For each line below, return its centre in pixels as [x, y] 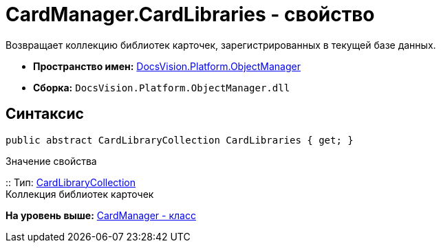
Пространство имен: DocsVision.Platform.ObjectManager [167, 66]
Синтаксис [45, 114]
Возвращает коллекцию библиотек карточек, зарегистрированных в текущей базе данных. [221, 45]
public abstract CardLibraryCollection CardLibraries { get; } [180, 140]
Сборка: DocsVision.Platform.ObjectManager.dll [162, 87]
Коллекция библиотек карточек [80, 194]
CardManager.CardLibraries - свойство [190, 14]
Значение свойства [51, 161]
